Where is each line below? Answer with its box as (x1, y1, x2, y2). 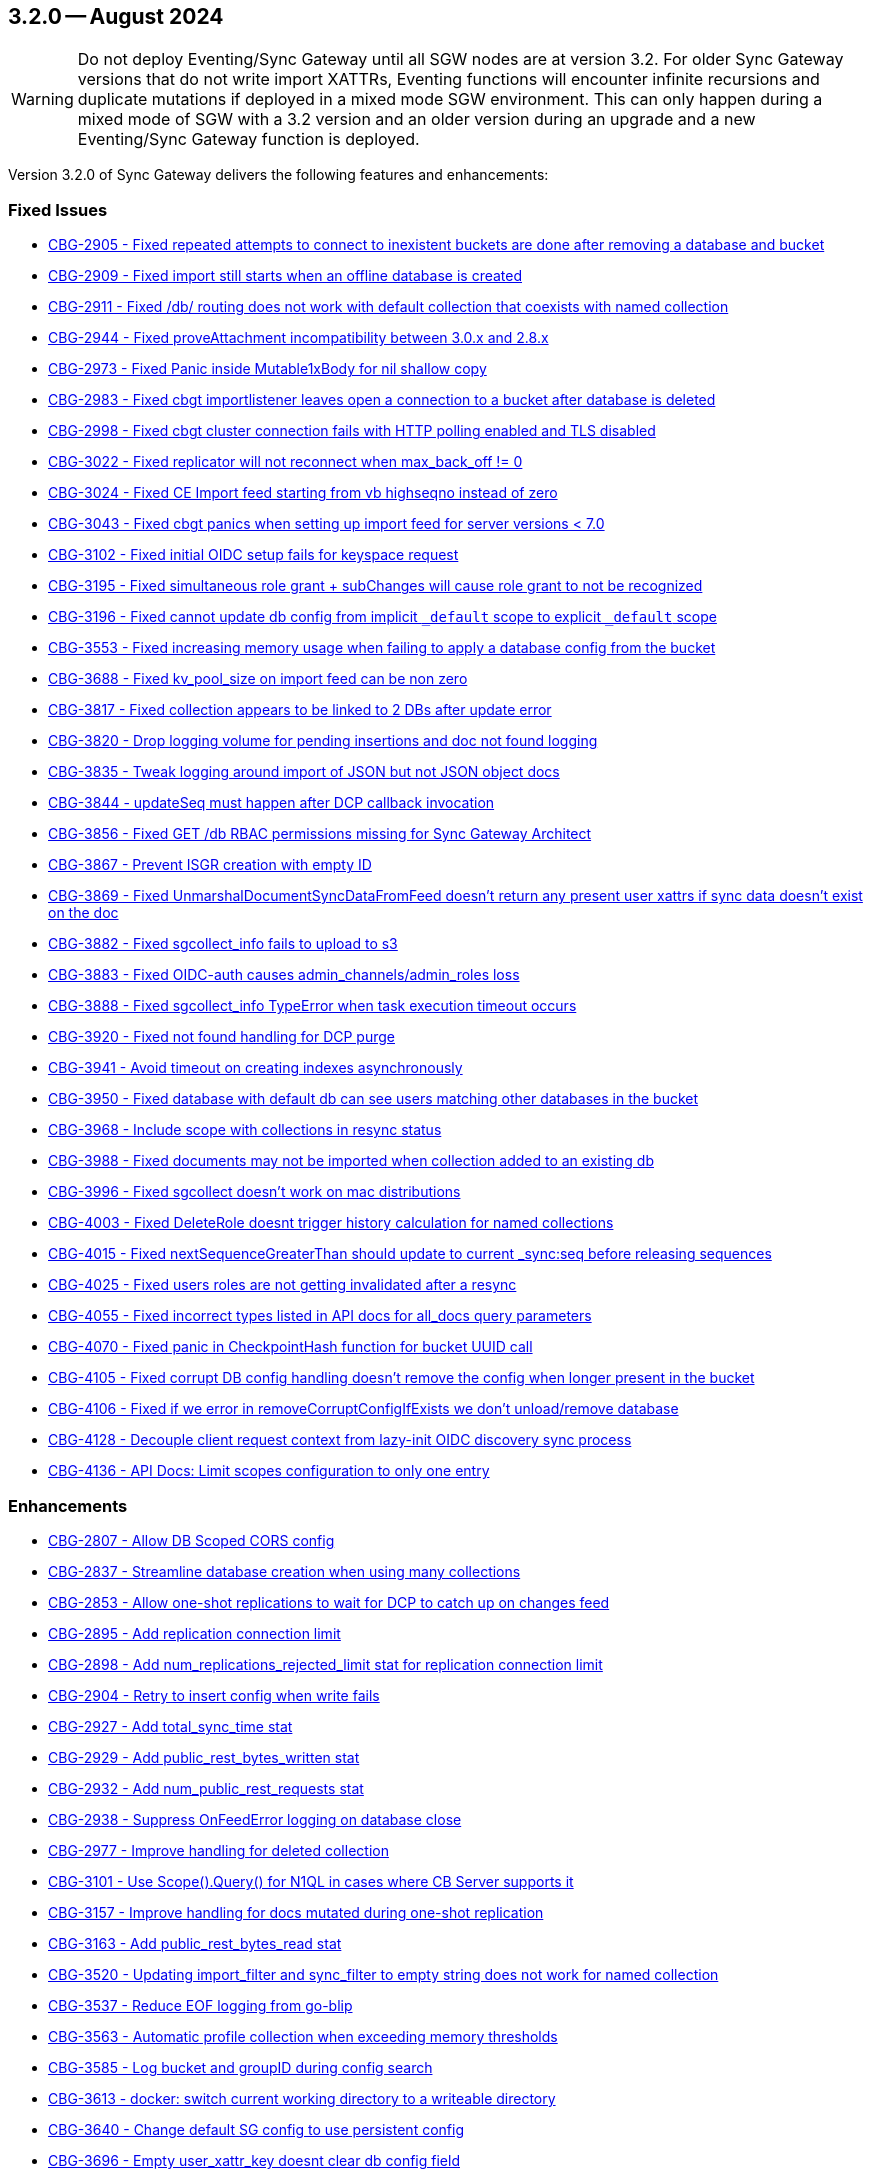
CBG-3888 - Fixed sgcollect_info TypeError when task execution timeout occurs (48, 997, 577, 1015)
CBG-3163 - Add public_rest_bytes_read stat (48, 1934, 342, 1952)
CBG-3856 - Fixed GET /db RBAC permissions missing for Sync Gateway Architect (48, 825, 592, 843)
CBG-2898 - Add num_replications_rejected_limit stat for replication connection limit (48, 1655, 603, 1673)
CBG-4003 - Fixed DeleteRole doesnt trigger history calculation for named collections (48, 1214, 614, 1232)
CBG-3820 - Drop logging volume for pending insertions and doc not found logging (48, 732, 598, 750)
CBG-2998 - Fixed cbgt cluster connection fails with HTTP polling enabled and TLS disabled (48, 422, 656, 440)
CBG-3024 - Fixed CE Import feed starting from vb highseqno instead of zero (48, 484, 558, 502)
